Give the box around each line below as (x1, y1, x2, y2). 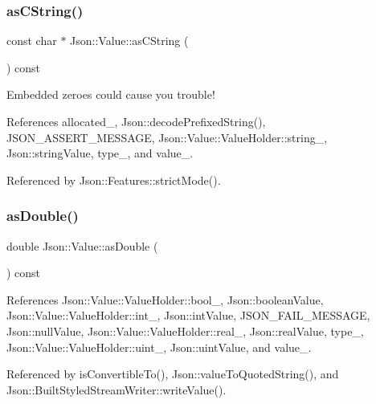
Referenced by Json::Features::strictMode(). (6, 171, 221, 188)
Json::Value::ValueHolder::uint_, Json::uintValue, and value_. (6, 338, 312, 355)
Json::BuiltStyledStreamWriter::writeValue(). (6, 381, 227, 398)
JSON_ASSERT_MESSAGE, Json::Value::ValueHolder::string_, (6, 129, 328, 145)
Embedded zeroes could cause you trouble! (6, 86, 215, 103)
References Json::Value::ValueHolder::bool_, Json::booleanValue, (6, 291, 324, 308)
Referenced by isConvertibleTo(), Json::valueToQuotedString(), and (6, 365, 339, 382)
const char (6, 32, 57, 49)
